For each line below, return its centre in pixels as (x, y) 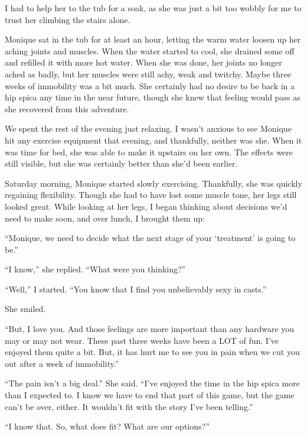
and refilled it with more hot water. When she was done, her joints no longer (143, 62)
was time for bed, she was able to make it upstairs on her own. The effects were (149, 152)
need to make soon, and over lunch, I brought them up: (105, 218)
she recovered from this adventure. (67, 108)
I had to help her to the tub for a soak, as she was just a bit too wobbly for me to (153, 8)
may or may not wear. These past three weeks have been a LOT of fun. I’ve (142, 340)
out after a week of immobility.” (62, 363)
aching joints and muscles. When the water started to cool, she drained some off (150, 51)
